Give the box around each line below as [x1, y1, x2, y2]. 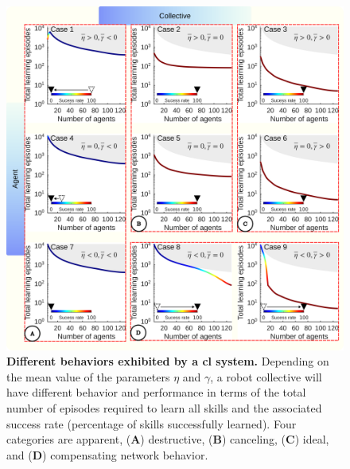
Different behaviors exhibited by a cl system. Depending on [6, 353, 329, 369]
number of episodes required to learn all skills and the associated [6, 399, 322, 416]
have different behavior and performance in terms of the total [6, 384, 306, 401]
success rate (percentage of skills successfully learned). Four [6, 415, 297, 432]
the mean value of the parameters [6, 368, 170, 385]
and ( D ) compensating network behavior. [6, 446, 208, 463]
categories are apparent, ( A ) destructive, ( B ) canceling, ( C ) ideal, [6, 431, 329, 448]
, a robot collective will [210, 368, 322, 385]
